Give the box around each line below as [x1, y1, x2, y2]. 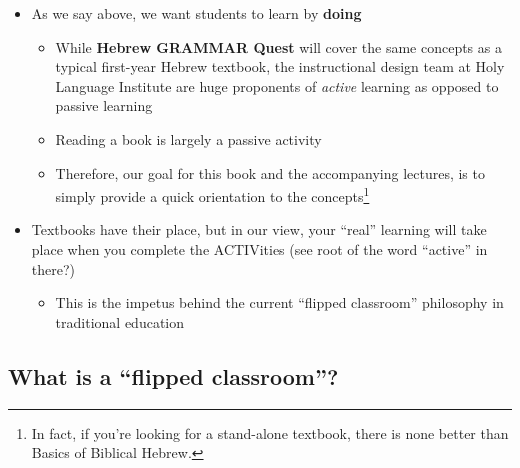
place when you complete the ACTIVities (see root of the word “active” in [31, 239, 488, 259]
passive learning [55, 95, 153, 116]
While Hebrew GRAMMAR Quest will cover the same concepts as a [55, 36, 502, 57]
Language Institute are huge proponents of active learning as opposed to [55, 75, 499, 96]
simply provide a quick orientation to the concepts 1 [55, 183, 370, 206]
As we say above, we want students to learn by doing [31, 3, 362, 23]
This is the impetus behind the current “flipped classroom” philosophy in [55, 292, 504, 313]
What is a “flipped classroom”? [8, 360, 339, 391]
